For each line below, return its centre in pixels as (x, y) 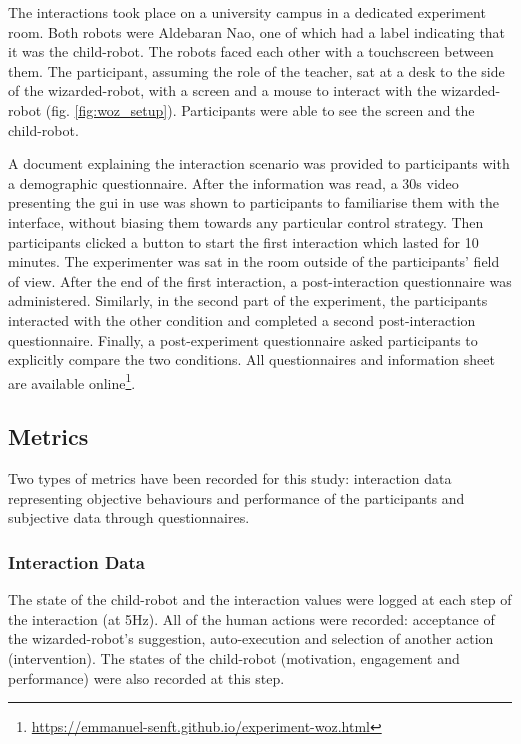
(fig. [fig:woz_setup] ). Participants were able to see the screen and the (260, 109)
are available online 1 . (72, 381)
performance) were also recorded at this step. (146, 677)
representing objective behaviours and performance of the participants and (236, 497)
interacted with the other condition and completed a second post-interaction (242, 319)
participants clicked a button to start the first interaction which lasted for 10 (243, 241)
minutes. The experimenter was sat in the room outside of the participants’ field (254, 261)
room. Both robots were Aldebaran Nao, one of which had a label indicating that (257, 31)
